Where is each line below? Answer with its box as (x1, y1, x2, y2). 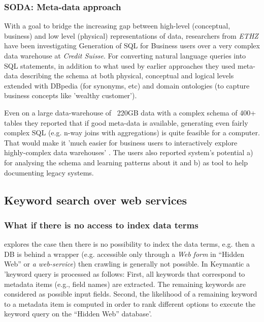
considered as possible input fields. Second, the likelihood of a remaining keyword (4, 288, 257, 299)
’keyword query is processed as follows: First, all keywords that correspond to (4, 268, 245, 279)
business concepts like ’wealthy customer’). (4, 90, 137, 101)
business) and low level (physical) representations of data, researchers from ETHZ (4, 30, 258, 41)
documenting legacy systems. (4, 167, 94, 178)
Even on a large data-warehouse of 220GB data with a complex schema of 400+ (4, 107, 256, 118)
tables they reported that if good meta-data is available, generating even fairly (4, 117, 248, 128)
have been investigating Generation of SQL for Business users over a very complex (4, 40, 260, 51)
